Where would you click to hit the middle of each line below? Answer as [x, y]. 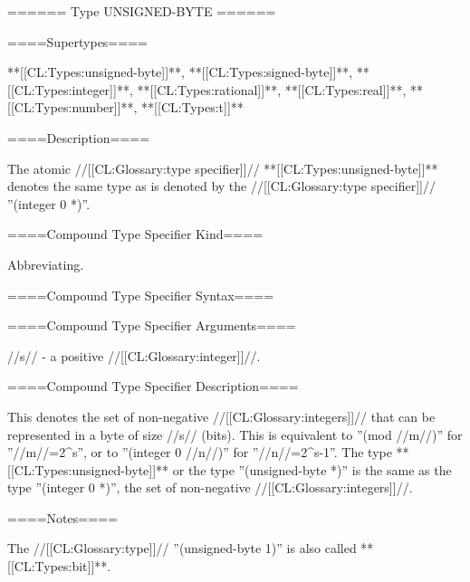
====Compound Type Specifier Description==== [153, 386]
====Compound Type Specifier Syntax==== [141, 295]
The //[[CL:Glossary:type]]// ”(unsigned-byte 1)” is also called [182, 548]
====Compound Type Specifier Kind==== [135, 234]
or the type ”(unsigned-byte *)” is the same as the [312, 469]
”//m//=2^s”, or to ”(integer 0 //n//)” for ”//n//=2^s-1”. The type [200, 452]
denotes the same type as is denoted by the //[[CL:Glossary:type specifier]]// [221, 186]
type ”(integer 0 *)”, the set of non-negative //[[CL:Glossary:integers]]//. [210, 487]
